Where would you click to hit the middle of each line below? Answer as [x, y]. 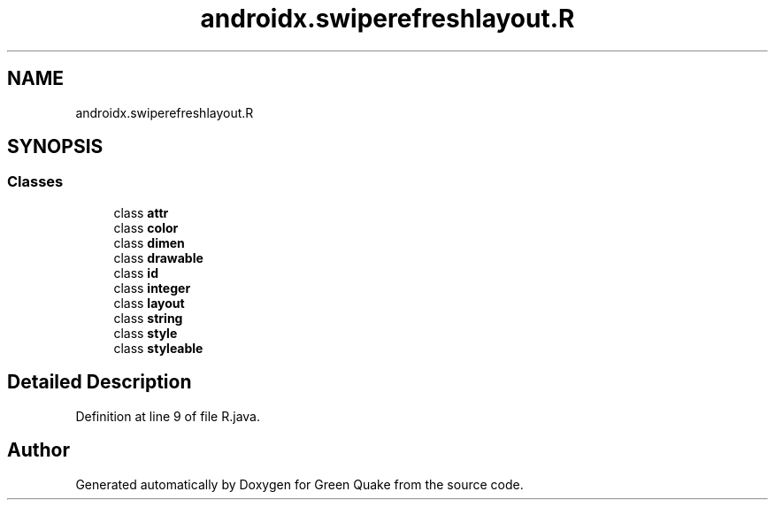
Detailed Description [100, 382]
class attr [141, 212]
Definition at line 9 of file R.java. [168, 416]
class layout [149, 303]
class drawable [158, 257]
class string [148, 318]
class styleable [158, 348]
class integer [152, 288]
